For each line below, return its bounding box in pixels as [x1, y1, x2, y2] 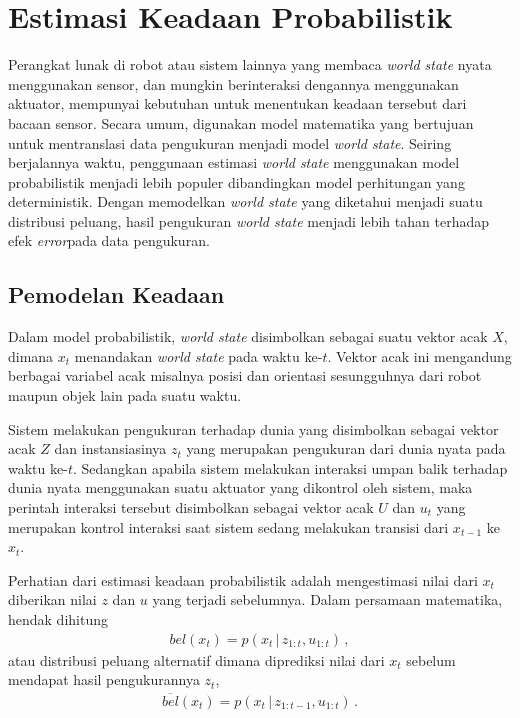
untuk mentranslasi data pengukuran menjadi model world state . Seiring [8, 132, 452, 153]
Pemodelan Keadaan [8, 279, 225, 310]
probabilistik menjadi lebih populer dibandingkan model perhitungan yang [8, 171, 465, 192]
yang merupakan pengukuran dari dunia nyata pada [186, 438, 506, 459]
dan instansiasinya [54, 438, 167, 459]
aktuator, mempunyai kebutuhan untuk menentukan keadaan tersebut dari [8, 93, 467, 114]
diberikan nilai [8, 589, 97, 610]
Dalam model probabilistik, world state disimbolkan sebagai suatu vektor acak [8, 326, 488, 347]
